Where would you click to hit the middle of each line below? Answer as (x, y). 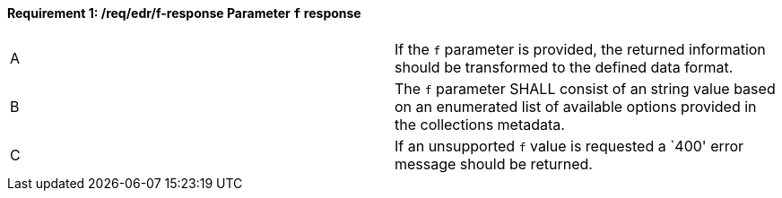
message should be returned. (494, 164)
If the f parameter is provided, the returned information (580, 49)
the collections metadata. (480, 124)
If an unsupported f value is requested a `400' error (569, 146)
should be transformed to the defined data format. (564, 67)
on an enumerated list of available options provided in (576, 106)
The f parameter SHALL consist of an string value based (585, 88)
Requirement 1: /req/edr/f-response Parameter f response (184, 13)
